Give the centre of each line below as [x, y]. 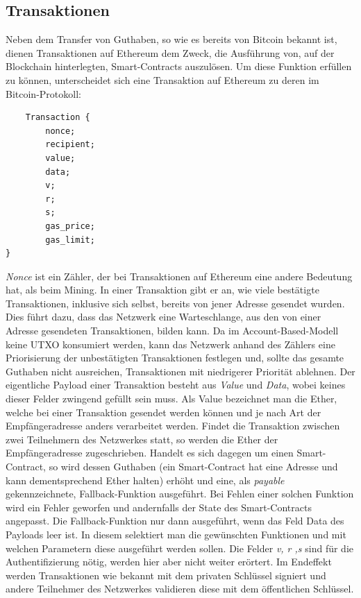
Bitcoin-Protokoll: [43, 93]
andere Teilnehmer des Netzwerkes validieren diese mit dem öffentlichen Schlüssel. [180, 589]
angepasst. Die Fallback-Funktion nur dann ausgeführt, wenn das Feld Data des [175, 521]
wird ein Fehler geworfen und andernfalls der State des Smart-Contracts [159, 507]
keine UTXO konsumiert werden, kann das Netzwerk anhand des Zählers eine [170, 344]
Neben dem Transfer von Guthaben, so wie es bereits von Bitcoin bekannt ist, [171, 39]
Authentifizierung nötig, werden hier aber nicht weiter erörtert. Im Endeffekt [169, 562]
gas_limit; [70, 240]
